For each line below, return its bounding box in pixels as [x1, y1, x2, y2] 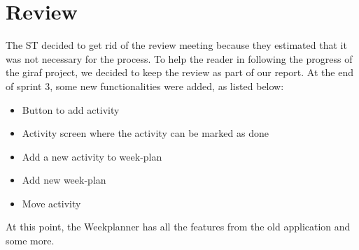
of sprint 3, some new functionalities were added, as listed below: [6, 78, 284, 93]
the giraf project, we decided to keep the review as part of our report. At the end [6, 65, 353, 80]
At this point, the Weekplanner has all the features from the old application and [6, 219, 351, 234]
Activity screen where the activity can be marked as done [22, 126, 269, 140]
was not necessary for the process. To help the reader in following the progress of [6, 51, 353, 66]
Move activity [22, 196, 81, 210]
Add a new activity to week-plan [22, 149, 162, 163]
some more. [6, 233, 55, 248]
